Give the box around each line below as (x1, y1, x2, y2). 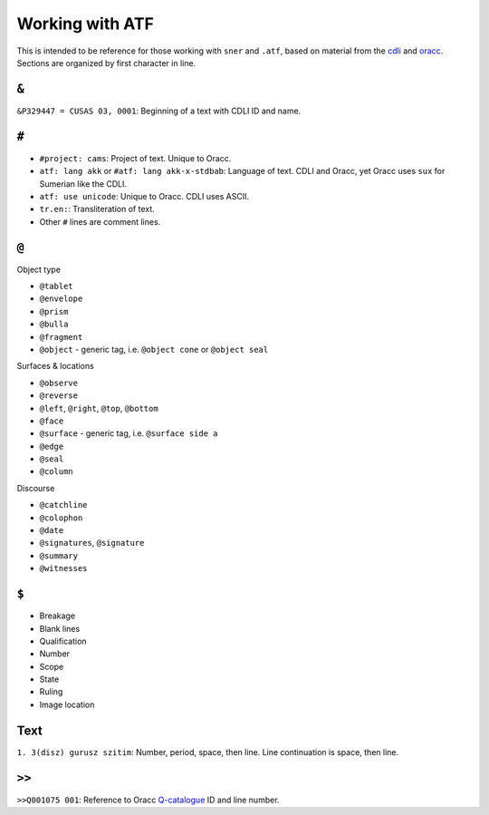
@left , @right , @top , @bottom (39, 403, 158, 413)
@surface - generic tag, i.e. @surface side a (39, 428, 218, 439)
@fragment (39, 332, 83, 342)
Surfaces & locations (16, 361, 94, 372)
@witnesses (39, 563, 88, 574)
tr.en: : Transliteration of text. (39, 204, 156, 215)
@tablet (39, 281, 74, 291)
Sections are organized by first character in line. (16, 57, 197, 68)
